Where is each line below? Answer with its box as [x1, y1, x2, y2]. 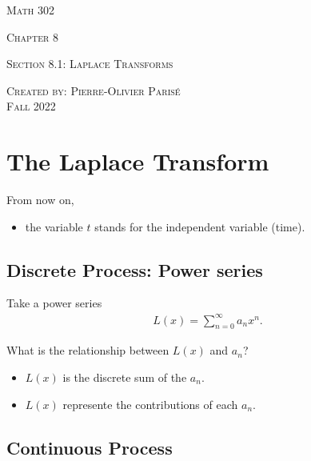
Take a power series [6, 295, 102, 311]
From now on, [6, 191, 74, 208]
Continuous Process [6, 435, 173, 459]
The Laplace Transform [6, 145, 269, 178]
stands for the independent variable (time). [94, 218, 305, 235]
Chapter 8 [6, 28, 58, 45]
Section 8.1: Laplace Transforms [6, 55, 173, 72]
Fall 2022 [6, 98, 56, 114]
